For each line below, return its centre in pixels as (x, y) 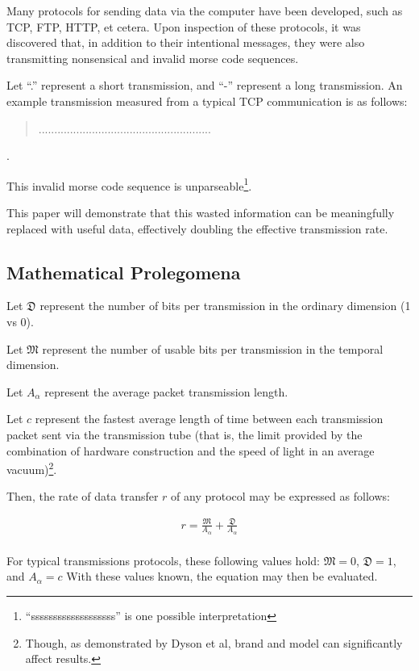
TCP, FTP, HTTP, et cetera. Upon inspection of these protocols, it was (184, 26)
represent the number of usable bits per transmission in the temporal (213, 348)
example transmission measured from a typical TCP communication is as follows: (207, 101)
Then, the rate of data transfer (83, 496)
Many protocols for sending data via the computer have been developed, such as (205, 10)
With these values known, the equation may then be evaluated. (222, 576)
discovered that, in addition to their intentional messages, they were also (186, 42)
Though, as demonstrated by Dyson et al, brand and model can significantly (214, 642)
